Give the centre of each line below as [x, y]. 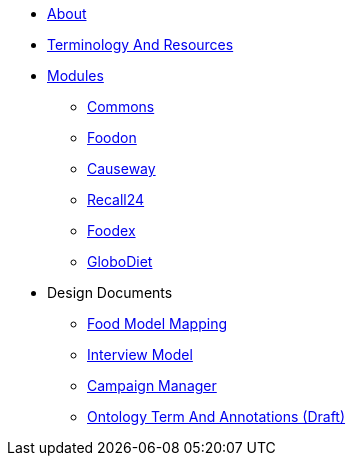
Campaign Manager [152, 385]
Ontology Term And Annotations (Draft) [216, 416]
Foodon [112, 137]
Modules [75, 75]
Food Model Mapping [157, 323]
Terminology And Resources [140, 44]
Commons [121, 106]
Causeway [121, 168]
